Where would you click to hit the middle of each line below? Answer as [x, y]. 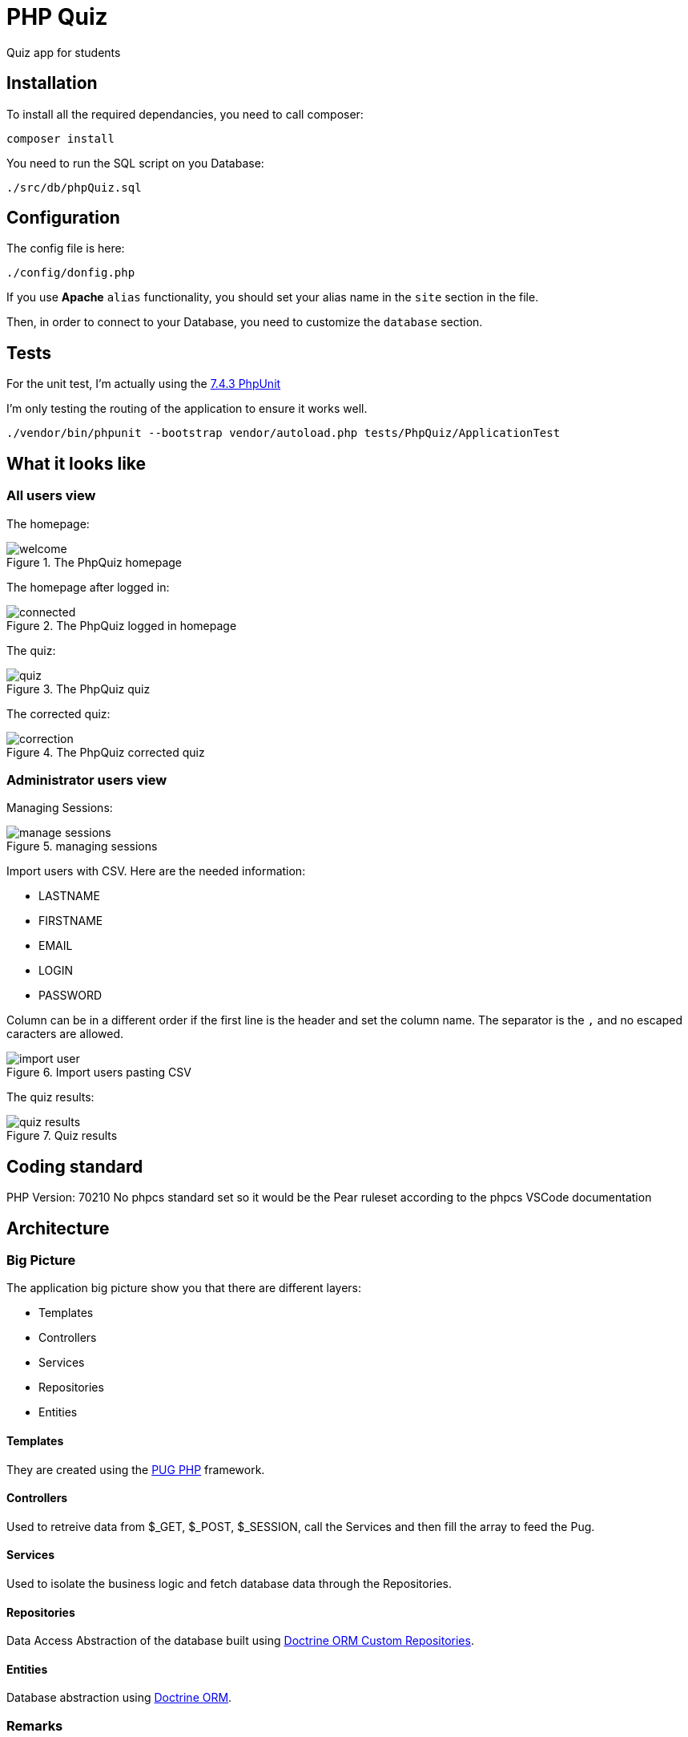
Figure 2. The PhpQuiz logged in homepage [122, 625]
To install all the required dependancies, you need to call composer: [185, 114]
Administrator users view [87, 780]
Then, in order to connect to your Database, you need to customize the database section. [245, 322]
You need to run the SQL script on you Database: [135, 163]
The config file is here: [66, 248]
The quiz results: [50, 1097]
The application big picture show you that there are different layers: [184, 1288]
